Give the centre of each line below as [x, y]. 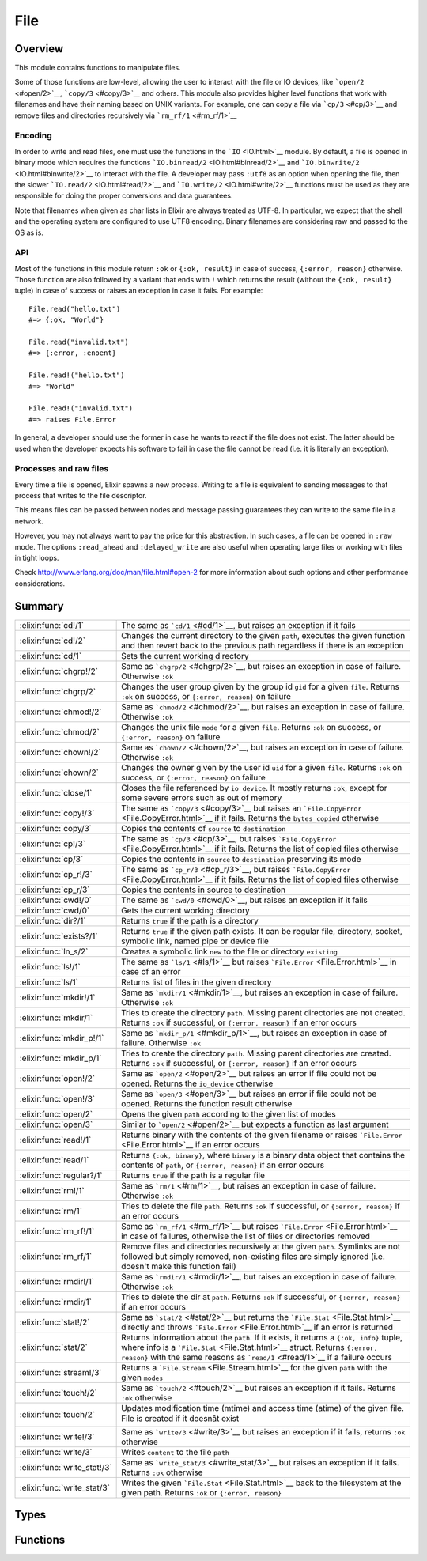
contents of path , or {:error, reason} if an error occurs [223, 1165]
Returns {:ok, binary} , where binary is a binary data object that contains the [263, 1155]
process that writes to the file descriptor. [81, 496]
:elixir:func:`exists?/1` [59, 935]
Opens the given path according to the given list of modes [229, 1113]
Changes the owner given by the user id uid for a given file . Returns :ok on [262, 767]
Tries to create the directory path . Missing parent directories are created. [256, 1053]
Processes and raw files [62, 469]
